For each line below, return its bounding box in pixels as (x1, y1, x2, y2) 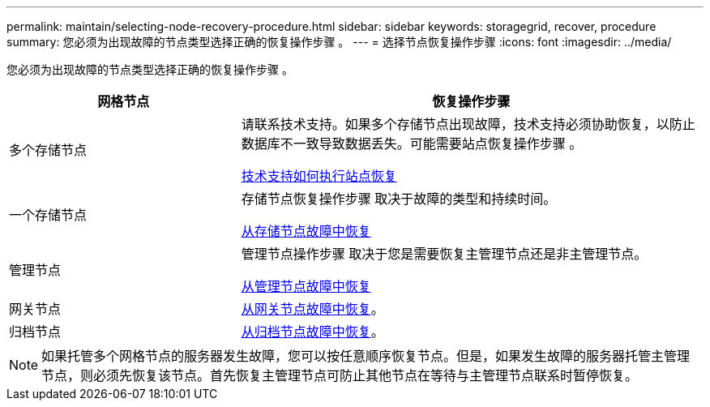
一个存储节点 (9, 207, 88, 223)
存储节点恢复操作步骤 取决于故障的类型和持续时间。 (241, 191, 557, 207)
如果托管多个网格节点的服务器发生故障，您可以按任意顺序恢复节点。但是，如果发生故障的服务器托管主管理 (41, 348, 691, 364)
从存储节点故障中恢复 (241, 223, 371, 239)
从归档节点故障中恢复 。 (241, 323, 384, 340)
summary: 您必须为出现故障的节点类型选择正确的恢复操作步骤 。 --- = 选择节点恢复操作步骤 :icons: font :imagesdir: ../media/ (6, 35, 672, 49)
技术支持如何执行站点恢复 (241, 168, 397, 184)
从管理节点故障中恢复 (241, 278, 371, 294)
